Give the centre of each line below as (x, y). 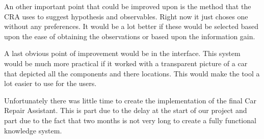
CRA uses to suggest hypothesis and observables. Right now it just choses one (126, 16)
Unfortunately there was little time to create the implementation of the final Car (130, 100)
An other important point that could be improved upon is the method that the (128, 6)
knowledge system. (33, 130)
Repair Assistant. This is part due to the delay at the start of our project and (126, 110)
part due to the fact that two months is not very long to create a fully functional (130, 120)
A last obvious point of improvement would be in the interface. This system (122, 53)
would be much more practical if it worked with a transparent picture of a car (126, 63)
